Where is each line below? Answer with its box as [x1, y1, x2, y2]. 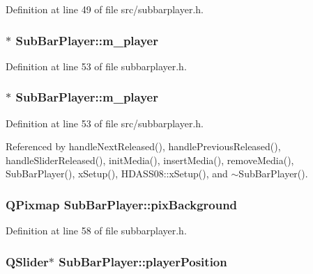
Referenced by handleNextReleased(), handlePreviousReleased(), [6, 139, 281, 154]
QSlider [6, 252, 49, 270]
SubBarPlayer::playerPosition [59, 252, 227, 270]
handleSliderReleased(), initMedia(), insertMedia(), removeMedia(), [6, 152, 294, 167]
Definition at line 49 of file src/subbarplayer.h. [6, 2, 204, 16]
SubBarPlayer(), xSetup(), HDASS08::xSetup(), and [6, 166, 228, 181]
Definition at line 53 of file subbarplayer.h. [6, 58, 187, 73]
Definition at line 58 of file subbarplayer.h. [6, 223, 187, 238]
